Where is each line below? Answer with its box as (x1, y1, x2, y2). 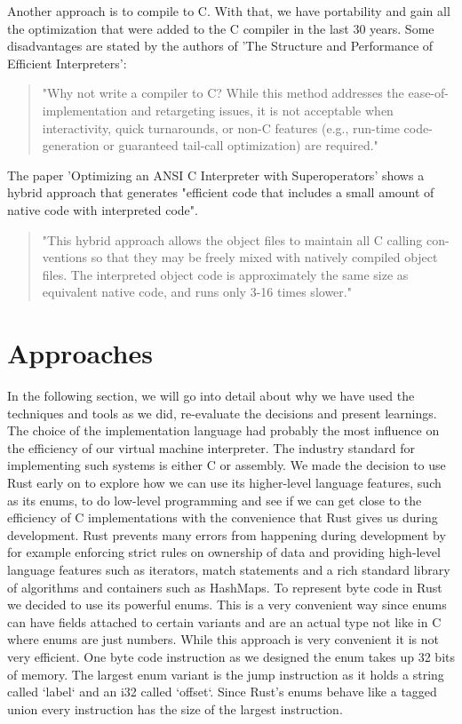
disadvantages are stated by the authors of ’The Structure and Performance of (7, 36, 434, 55)
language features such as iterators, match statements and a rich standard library (7, 560, 450, 578)
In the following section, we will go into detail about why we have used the (7, 386, 415, 405)
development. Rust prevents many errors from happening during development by (7, 525, 446, 544)
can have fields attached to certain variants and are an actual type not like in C (7, 612, 442, 631)
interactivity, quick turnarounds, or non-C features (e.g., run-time (42, 118, 400, 137)
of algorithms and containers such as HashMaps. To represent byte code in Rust (7, 577, 442, 596)
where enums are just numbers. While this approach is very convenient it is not (7, 630, 439, 648)
